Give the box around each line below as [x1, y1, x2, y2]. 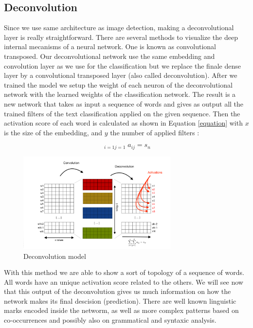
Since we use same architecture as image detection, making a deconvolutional [4, 22, 234, 33]
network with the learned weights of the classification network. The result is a [4, 89, 236, 99]
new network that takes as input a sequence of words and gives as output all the [4, 98, 244, 109]
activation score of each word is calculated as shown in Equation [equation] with [4, 118, 243, 128]
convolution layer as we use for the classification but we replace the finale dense [4, 60, 241, 71]
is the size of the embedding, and [4, 127, 102, 137]
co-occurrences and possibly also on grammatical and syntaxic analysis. [4, 315, 217, 325]
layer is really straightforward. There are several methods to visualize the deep [4, 32, 238, 42]
